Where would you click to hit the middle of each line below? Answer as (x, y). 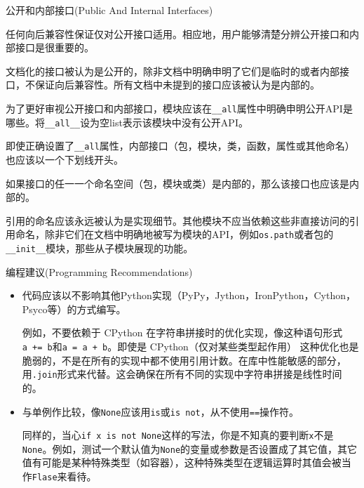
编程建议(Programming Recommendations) (99, 271)
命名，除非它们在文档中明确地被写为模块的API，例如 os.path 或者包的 (174, 234)
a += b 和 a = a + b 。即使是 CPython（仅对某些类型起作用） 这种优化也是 (190, 346)
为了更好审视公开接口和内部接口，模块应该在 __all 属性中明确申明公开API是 (179, 108)
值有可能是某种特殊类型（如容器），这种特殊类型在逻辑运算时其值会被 (182, 462)
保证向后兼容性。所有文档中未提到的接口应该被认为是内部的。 (177, 85)
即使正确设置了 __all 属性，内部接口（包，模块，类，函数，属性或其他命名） (180, 146)
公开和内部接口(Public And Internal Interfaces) (109, 10)
